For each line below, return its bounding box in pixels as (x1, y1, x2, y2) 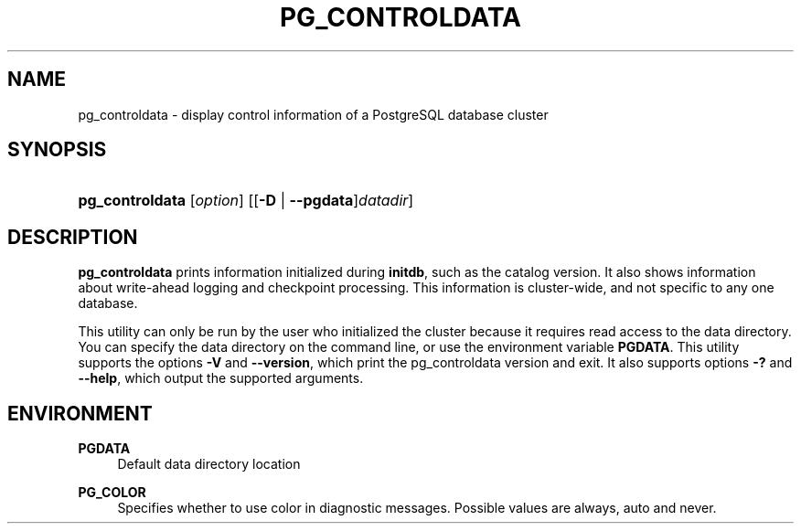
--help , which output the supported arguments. (78, 370, 364, 387)
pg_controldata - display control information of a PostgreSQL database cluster (78, 106, 549, 122)
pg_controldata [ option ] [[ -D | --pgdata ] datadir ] (78, 191, 414, 210)
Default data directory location (117, 456, 301, 473)
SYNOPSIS (7, 138, 107, 162)
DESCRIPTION (7, 225, 138, 249)
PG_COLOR (78, 484, 146, 501)
